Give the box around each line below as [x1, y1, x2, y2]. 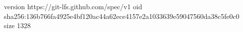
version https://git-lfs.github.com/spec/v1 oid [4, 1, 142, 11]
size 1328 [4, 20, 31, 31]
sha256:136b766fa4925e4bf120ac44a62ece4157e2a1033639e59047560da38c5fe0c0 [4, 11, 240, 21]
